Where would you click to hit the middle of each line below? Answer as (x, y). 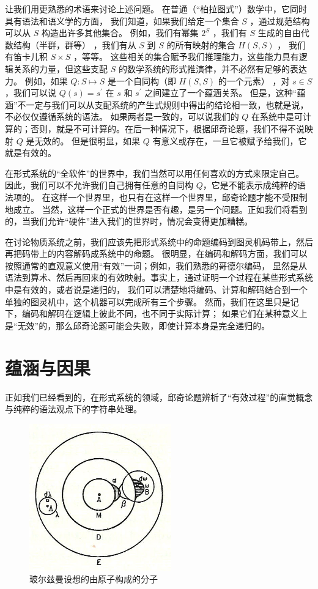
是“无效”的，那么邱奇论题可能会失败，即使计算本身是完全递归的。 (138, 325)
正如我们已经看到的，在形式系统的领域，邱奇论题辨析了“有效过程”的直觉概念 (159, 397)
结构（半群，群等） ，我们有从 (75, 44)
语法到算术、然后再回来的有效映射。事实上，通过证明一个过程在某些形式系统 (159, 277)
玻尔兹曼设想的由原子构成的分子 (94, 579)
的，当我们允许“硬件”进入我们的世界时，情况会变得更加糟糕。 (129, 221)
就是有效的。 (31, 153)
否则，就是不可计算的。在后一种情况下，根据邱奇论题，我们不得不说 (167, 128)
